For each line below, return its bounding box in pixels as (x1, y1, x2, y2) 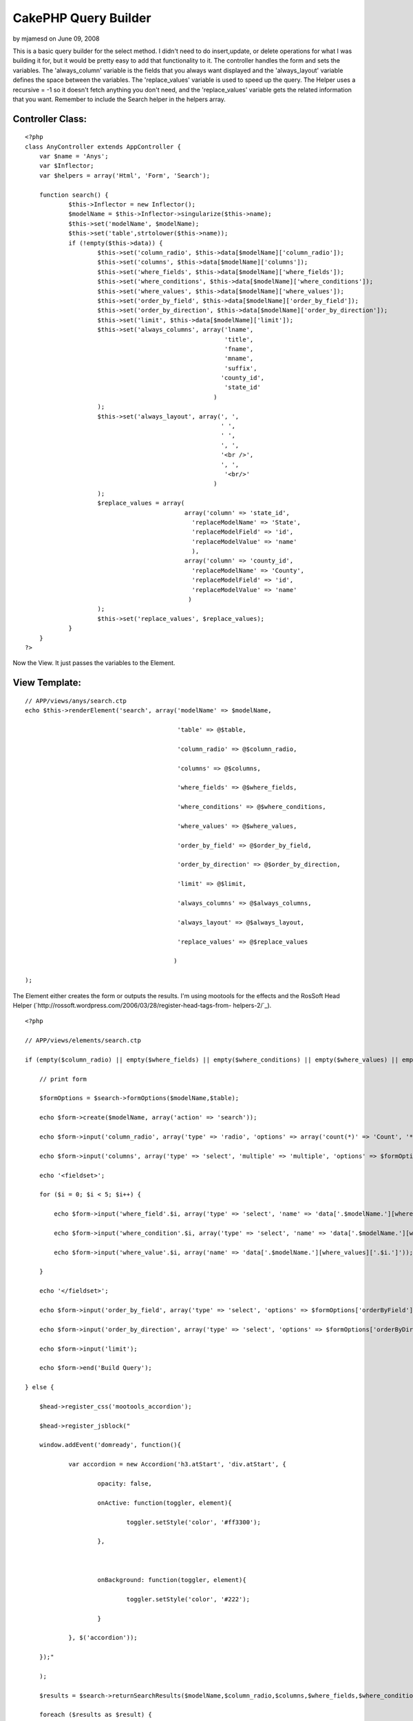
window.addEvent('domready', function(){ (39, 1441, 182, 1449)
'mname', (224, 355, 254, 363)
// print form (39, 1075, 87, 1083)
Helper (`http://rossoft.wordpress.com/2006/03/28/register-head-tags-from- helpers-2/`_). (12, 1001, 272, 1009)
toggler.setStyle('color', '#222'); (126, 1595, 251, 1603)
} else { (25, 1384, 54, 1391)
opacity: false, (97, 1480, 153, 1488)
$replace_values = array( (97, 499, 185, 507)
